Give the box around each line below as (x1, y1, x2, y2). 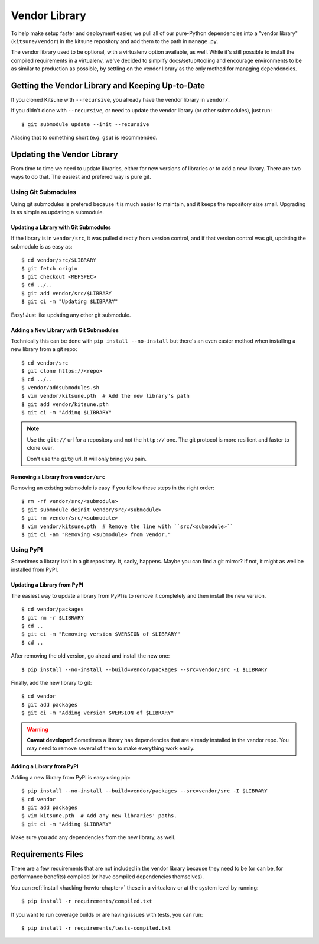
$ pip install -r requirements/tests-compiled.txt (21, 924, 171, 932)
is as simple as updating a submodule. (11, 209, 105, 216)
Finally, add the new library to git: (11, 679, 92, 686)
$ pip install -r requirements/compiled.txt (21, 898, 153, 905)
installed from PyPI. (11, 566, 58, 574)
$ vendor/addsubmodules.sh (21, 384, 100, 391)
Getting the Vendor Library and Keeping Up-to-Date (11, 80, 206, 91)
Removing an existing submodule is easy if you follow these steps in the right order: (11, 484, 215, 491)
